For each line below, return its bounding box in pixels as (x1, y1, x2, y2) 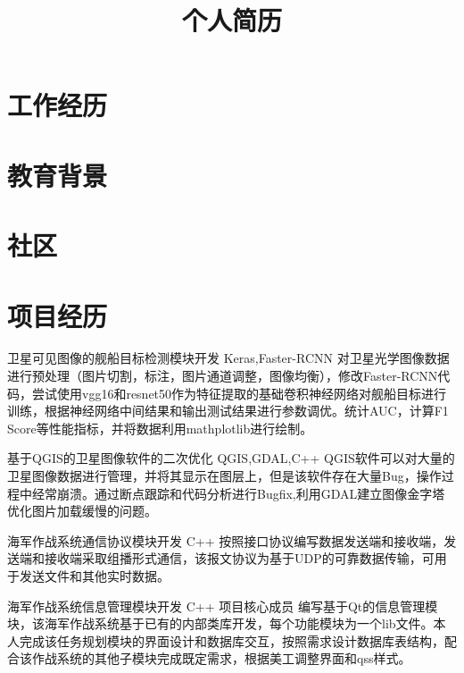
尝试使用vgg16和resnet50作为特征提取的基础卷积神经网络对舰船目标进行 (31, 383, 447, 402)
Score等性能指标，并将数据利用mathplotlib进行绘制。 (7, 418, 313, 437)
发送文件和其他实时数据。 (19, 566, 170, 585)
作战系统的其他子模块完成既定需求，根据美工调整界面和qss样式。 (31, 649, 411, 668)
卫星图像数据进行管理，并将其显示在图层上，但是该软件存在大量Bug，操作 (7, 467, 442, 484)
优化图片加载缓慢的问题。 (7, 501, 157, 520)
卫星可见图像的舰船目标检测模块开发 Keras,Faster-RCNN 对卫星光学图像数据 (7, 349, 450, 367)
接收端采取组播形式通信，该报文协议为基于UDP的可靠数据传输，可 (44, 549, 435, 568)
